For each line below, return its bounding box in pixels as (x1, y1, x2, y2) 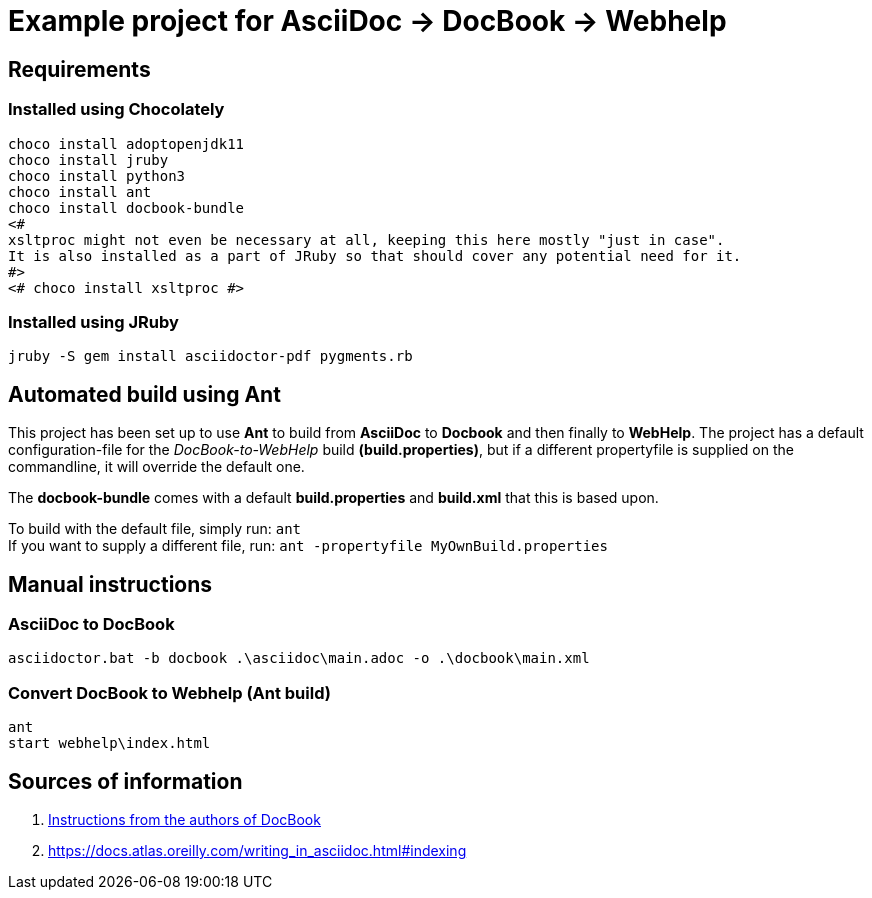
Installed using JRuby (8, 311, 179, 332)
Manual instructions (8, 571, 213, 597)
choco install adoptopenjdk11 (8, 135, 245, 152)
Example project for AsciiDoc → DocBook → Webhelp (8, 4, 727, 38)
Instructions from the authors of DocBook (48, 810, 321, 828)
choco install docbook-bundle (8, 199, 245, 216)
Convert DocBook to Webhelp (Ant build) (8, 682, 331, 703)
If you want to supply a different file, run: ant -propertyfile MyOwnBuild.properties (8, 537, 608, 555)
